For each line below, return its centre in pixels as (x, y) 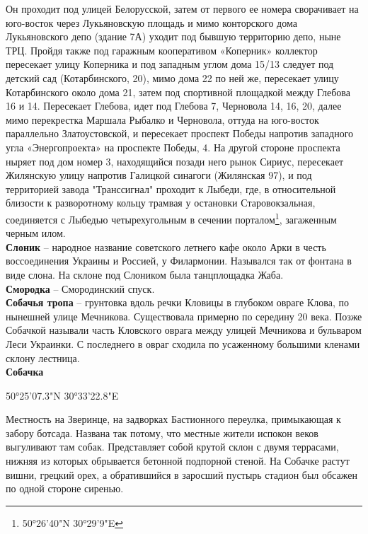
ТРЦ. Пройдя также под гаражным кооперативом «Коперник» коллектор (162, 50)
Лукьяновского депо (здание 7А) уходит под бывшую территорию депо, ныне (173, 36)
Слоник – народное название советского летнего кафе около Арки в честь (166, 246)
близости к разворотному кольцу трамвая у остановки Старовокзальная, (161, 203)
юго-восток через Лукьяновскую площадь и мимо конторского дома (151, 22)
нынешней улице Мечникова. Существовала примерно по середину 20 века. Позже (184, 316)
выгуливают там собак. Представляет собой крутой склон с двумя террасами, (172, 447)
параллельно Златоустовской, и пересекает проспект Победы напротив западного (180, 133)
